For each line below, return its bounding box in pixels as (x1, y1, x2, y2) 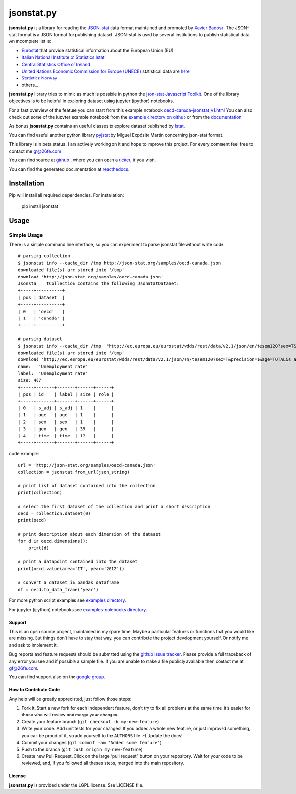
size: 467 (18, 378, 41, 383)
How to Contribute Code (9, 687, 60, 693)
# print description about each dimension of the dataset (18, 531, 161, 537)
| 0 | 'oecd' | (18, 309, 65, 314)
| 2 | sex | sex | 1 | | (18, 419, 114, 425)
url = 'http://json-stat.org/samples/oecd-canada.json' (18, 462, 156, 468)
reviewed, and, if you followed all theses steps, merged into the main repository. (21, 760, 185, 766)
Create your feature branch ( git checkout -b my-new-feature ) (21, 718, 159, 724)
